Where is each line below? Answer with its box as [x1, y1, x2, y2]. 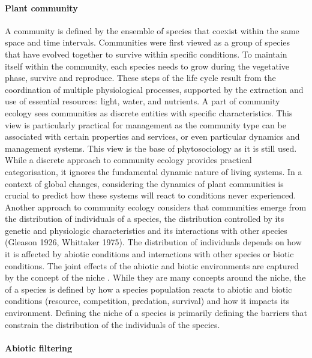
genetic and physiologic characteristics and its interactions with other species [5, 224, 287, 236]
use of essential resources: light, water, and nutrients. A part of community [5, 95, 280, 107]
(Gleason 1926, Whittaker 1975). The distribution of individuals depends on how [5, 236, 302, 248]
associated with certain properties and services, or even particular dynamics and [5, 130, 300, 143]
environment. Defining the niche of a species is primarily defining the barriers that [5, 306, 307, 319]
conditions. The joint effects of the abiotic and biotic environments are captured [5, 259, 299, 272]
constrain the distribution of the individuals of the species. [5, 318, 220, 330]
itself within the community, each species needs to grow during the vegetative [5, 59, 290, 72]
